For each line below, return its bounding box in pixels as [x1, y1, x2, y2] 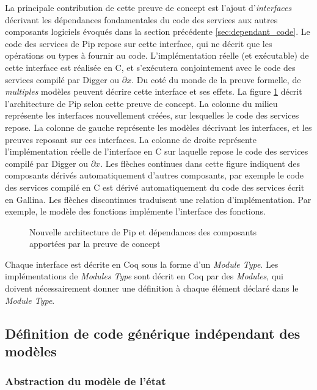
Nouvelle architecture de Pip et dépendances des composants [29, 225, 257, 238]
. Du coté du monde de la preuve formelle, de [131, 73, 301, 86]
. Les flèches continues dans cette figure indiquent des [100, 156, 300, 169]
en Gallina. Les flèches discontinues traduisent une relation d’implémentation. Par [5, 193, 312, 205]
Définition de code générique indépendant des [5, 323, 301, 342]
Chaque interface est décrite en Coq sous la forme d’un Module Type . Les [5, 257, 279, 270]
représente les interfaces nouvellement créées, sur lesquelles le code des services [5, 109, 299, 122]
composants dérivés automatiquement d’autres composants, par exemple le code [5, 169, 304, 182]
